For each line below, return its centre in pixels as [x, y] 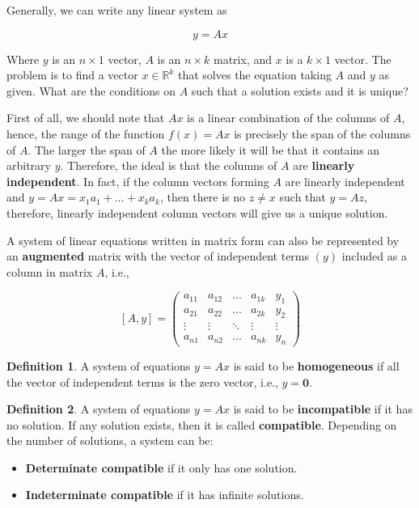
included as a [374, 256]
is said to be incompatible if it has [323, 409]
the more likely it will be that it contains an [271, 149]
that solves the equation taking [254, 75]
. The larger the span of [87, 149]
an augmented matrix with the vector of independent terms [158, 256]
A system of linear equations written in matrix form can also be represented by [203, 240]
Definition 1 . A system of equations [99, 365]
